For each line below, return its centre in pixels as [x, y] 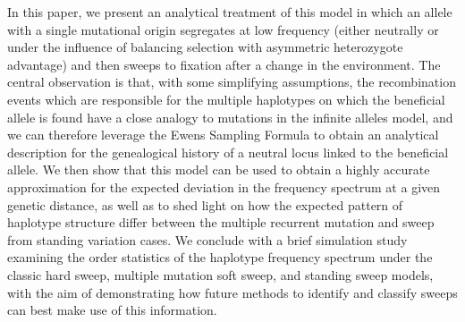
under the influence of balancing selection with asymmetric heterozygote [205, 47]
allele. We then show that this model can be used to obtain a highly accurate [219, 169]
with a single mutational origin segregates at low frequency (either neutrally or [223, 29]
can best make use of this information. [112, 310]
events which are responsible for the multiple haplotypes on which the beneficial [226, 99]
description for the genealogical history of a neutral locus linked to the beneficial [228, 152]
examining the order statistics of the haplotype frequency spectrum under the [220, 257]
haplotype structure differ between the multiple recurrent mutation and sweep [221, 222]
